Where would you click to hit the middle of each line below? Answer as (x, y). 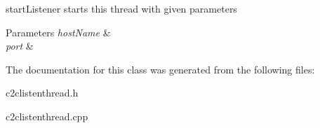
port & (20, 46)
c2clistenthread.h (42, 93)
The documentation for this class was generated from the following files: (160, 69)
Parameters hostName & (58, 32)
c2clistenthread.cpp (47, 116)
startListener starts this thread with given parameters (121, 8)
